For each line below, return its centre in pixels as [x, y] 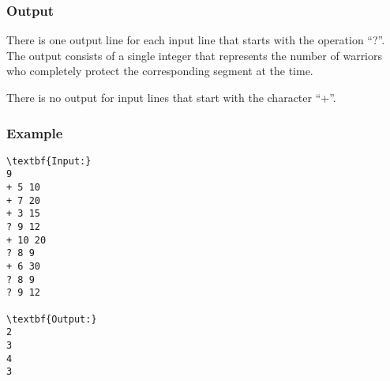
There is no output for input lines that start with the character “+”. [171, 97]
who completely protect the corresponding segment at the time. [160, 71]
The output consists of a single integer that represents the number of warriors [195, 55]
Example [35, 132]
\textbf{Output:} [52, 319]
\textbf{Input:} [49, 161]
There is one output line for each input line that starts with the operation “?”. [196, 40]
